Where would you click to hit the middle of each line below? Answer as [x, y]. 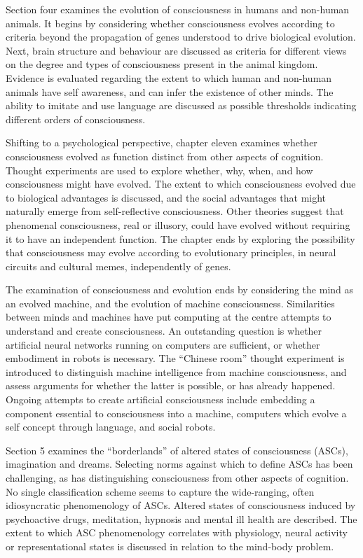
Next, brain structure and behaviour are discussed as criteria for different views [176, 50]
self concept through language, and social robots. [111, 427]
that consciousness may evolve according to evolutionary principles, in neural [171, 252]
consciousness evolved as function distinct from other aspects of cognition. [165, 156]
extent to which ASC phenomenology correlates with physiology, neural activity [177, 532]
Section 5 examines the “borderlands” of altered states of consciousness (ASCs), [177, 450]
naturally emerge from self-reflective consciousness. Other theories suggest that [175, 211]
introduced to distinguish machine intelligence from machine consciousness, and [176, 371]
